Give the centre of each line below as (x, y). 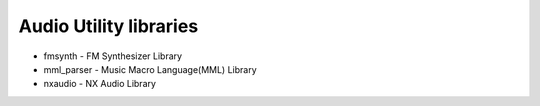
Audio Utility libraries (108, 26)
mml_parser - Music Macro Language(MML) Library (150, 69)
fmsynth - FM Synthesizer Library (113, 56)
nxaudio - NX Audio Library (100, 84)
